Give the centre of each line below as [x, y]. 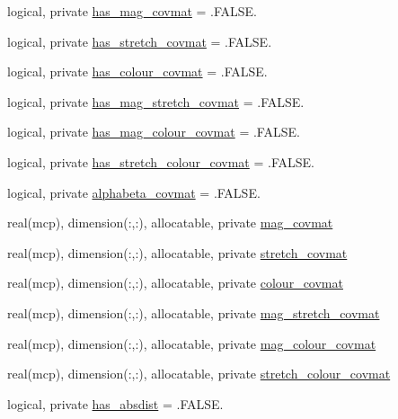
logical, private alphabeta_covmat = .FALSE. [134, 192]
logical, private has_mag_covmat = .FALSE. [132, 11]
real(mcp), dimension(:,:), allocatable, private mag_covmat [170, 223]
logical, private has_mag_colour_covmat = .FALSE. [154, 132]
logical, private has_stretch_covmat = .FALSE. [140, 41]
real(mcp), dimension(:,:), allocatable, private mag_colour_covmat [192, 343]
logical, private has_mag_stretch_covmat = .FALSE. [156, 101]
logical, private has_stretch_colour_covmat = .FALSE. [161, 161]
